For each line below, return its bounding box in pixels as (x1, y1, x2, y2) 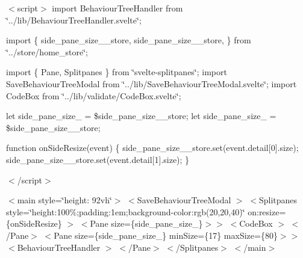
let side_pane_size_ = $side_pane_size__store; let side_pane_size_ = (6, 109, 276, 122)
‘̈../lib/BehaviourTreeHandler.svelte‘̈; (6, 13, 142, 26)
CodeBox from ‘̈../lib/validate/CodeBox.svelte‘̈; (6, 89, 181, 102)
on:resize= (248, 205, 286, 218)
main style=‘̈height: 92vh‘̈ (17, 194, 112, 206)
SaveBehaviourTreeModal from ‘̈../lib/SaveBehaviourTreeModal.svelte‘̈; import (6, 77, 297, 90)
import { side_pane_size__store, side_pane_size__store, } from (6, 34, 251, 46)
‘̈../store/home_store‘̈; (6, 45, 88, 58)
